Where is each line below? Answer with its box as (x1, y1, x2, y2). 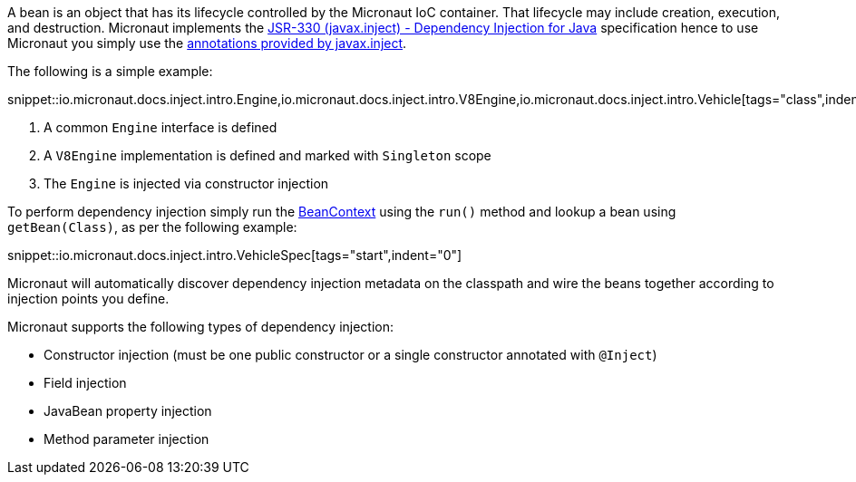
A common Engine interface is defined (44, 120, 277, 135)
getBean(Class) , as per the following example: (7, 219, 297, 235)
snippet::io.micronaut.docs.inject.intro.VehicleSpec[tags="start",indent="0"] (7, 247, 462, 263)
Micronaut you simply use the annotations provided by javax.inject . (7, 35, 407, 51)
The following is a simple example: (7, 63, 213, 79)
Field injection (44, 375, 127, 390)
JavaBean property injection (44, 403, 212, 419)
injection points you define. (7, 291, 170, 306)
